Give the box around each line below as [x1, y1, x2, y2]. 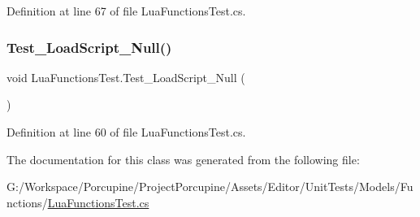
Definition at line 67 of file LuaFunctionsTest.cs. [6, 2, 246, 19]
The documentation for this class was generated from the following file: [6, 150, 360, 167]
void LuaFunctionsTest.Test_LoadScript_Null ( [6, 68, 245, 85]
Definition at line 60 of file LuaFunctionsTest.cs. [6, 124, 246, 140]
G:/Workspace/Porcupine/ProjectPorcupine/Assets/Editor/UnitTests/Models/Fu [6, 178, 414, 195]
